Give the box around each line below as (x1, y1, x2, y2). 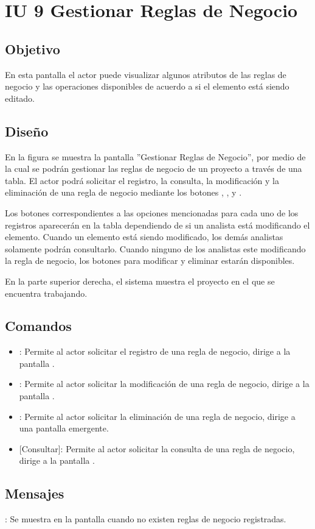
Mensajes (5, 484, 64, 503)
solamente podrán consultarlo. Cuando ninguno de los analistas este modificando (5, 242, 306, 255)
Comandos (5, 316, 72, 335)
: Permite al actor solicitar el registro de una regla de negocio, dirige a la (19, 345, 291, 358)
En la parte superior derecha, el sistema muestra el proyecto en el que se (5, 274, 275, 287)
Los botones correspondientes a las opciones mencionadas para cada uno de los (5, 206, 299, 219)
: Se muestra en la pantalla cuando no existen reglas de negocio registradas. (5, 513, 286, 525)
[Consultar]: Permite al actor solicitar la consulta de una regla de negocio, (19, 442, 295, 455)
